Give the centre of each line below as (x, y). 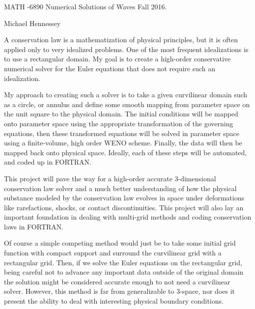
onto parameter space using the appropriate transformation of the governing (119, 123)
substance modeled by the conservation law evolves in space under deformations (124, 198)
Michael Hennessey (32, 23)
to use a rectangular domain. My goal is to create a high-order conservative (117, 59)
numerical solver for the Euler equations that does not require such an (110, 68)
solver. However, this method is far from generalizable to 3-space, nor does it (119, 291)
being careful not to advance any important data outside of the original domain (124, 272)
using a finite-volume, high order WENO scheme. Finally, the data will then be (123, 143)
